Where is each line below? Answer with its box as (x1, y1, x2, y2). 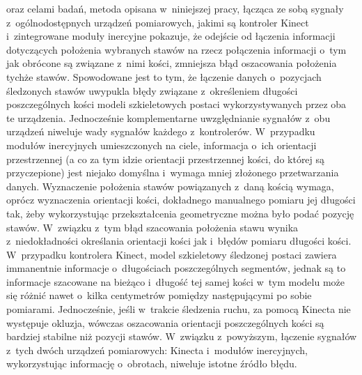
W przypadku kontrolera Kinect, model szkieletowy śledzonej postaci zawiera (6, 247, 337, 261)
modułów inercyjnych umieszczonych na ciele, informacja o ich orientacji (6, 137, 317, 152)
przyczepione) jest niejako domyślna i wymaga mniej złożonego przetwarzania (6, 165, 339, 180)
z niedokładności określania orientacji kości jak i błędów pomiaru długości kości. (6, 234, 352, 248)
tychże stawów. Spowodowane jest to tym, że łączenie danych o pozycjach (6, 69, 322, 84)
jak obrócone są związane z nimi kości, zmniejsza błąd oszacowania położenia (6, 56, 337, 70)
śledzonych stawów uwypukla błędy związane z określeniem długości (6, 83, 298, 98)
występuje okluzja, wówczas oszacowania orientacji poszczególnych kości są (6, 315, 324, 330)
